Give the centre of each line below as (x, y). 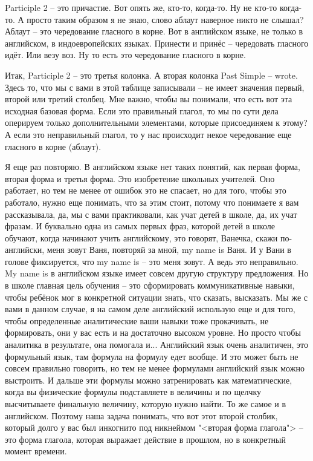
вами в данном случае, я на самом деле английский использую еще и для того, (150, 309)
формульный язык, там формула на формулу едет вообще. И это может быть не (152, 356)
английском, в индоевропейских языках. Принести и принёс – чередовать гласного (157, 43)
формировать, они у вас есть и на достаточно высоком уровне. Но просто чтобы (153, 332)
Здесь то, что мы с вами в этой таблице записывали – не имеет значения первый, (155, 87)
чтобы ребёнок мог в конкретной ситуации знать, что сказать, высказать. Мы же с (156, 297)
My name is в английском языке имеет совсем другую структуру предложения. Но (157, 273)
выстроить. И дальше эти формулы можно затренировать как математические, (149, 380)
